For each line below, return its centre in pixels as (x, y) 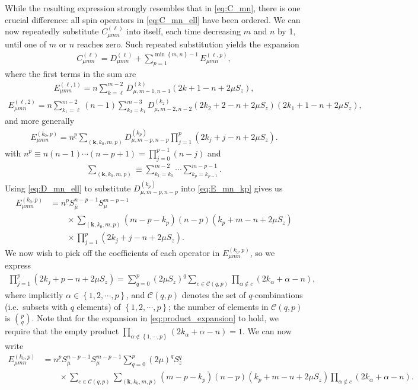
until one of (26, 44)
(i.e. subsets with (36, 306)
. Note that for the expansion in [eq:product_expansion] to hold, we (155, 318)
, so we (262, 253)
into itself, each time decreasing (184, 31)
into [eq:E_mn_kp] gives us (232, 188)
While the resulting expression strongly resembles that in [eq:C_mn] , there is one (153, 8)
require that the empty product (62, 331)
